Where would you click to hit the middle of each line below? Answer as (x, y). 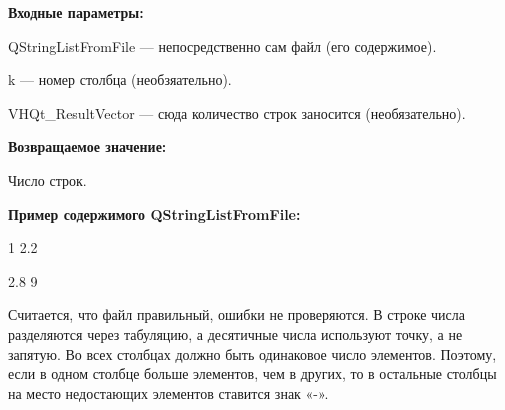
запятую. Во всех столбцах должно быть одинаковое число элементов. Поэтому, (252, 353)
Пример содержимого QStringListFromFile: (154, 213)
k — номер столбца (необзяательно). (120, 79)
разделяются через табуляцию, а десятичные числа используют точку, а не (235, 333)
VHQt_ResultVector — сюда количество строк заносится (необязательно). (237, 112)
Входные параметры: (76, 12)
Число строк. (47, 179)
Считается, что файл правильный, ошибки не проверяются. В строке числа (237, 314)
